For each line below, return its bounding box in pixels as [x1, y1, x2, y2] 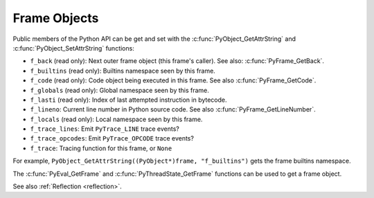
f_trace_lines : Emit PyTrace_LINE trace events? [30, 125, 179, 133]
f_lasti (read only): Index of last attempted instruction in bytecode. [30, 96, 228, 104]
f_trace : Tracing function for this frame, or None [30, 144, 172, 152]
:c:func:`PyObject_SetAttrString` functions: [12, 44, 134, 52]
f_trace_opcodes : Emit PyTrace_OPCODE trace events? [30, 134, 194, 143]
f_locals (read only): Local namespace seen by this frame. [30, 115, 203, 123]
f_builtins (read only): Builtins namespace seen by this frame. [30, 66, 216, 75]
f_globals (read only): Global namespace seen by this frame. [30, 86, 209, 94]
